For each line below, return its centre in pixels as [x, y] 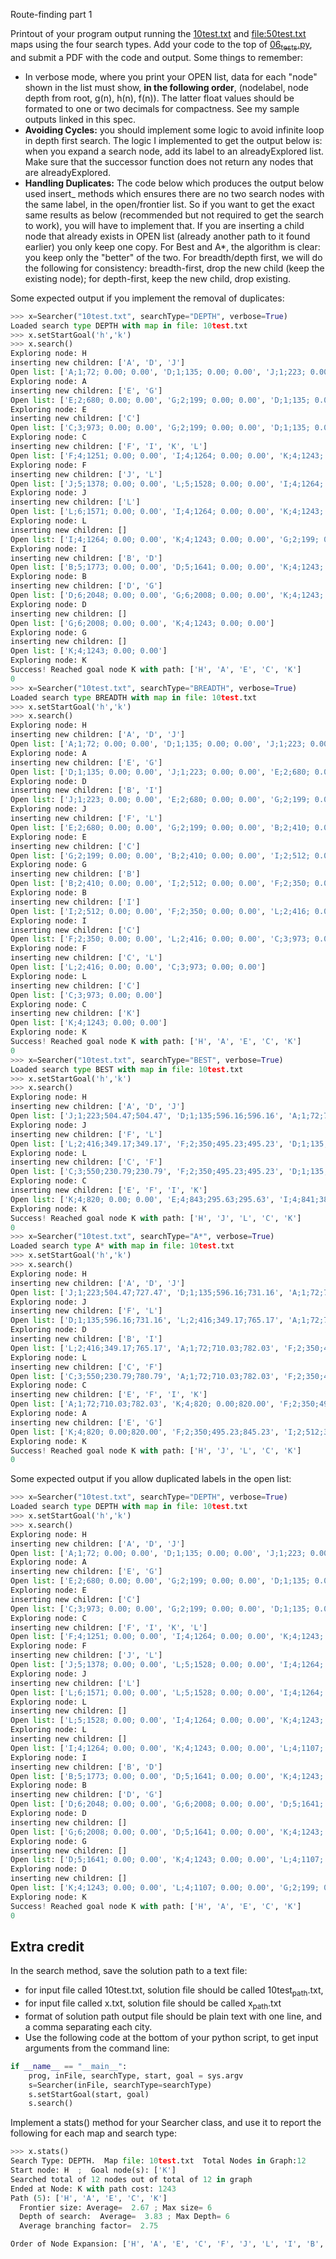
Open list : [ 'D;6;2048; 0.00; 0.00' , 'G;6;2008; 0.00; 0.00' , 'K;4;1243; [167, 595]
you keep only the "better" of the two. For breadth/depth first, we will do [173, 257]
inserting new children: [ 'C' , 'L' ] [86, 958]
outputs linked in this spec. [80, 119]
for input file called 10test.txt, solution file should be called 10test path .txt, [174, 1991]
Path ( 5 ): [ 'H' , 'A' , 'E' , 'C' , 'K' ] [89, 2198]
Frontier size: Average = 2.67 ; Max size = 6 [116, 2207]
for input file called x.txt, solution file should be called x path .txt [153, 2004]
